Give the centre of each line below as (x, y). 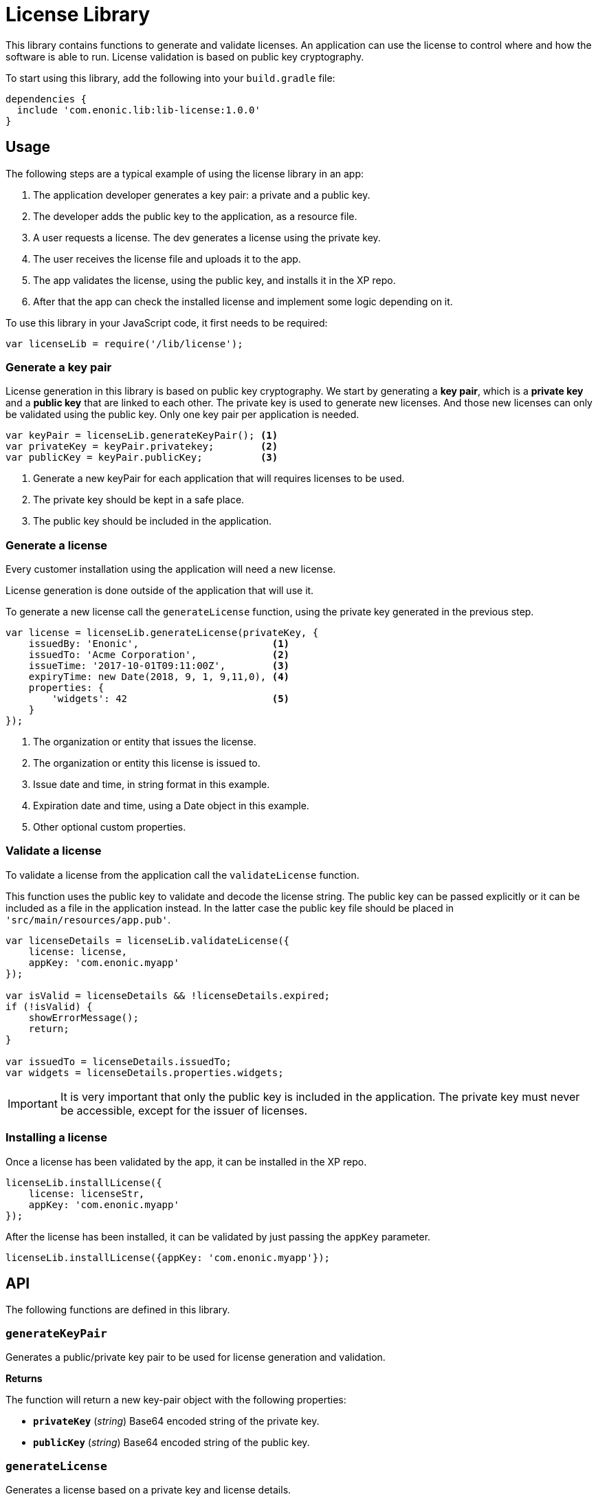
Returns (24, 1379)
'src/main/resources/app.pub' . (88, 919)
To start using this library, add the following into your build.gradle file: (170, 78)
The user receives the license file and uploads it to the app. (167, 259)
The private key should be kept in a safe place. (139, 500)
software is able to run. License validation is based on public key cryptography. (185, 56)
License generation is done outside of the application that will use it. (160, 591)
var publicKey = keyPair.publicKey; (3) (142, 458)
